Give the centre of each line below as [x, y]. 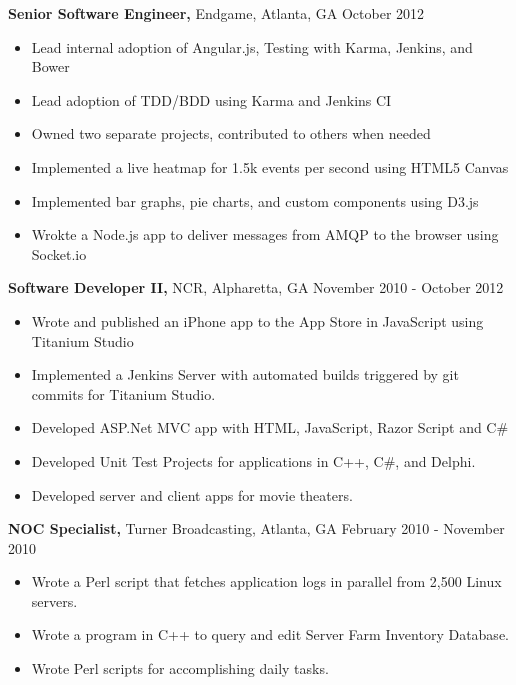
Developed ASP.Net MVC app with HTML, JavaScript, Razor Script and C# [270, 427]
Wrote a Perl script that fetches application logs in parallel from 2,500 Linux [266, 581]
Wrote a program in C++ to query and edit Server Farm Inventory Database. [270, 634]
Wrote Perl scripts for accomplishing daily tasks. [180, 668]
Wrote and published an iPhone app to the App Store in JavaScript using [257, 320]
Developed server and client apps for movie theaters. [192, 494]
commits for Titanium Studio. [123, 393]
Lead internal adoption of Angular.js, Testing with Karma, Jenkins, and [252, 46]
